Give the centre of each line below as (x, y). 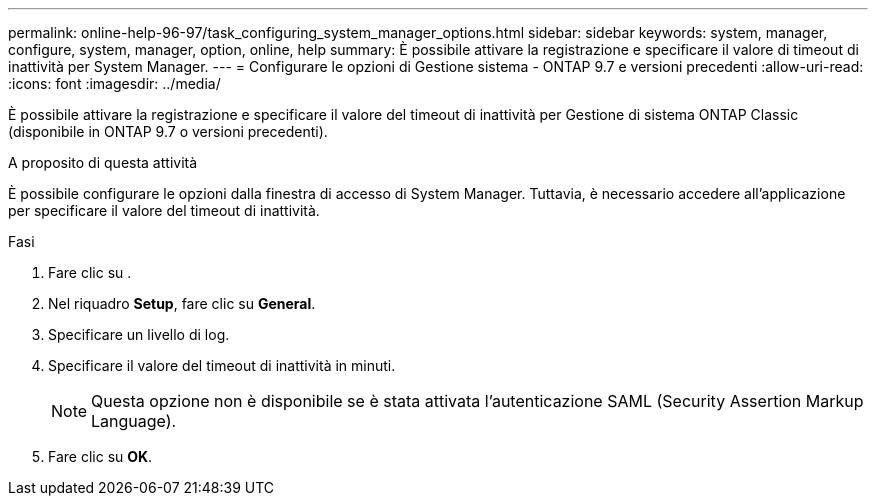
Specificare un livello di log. (139, 334)
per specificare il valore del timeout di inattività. (164, 210)
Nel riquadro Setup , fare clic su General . (182, 303)
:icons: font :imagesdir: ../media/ (114, 83)
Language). (134, 421)
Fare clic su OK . (100, 456)
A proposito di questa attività (103, 162)
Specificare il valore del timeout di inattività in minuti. (222, 365)
